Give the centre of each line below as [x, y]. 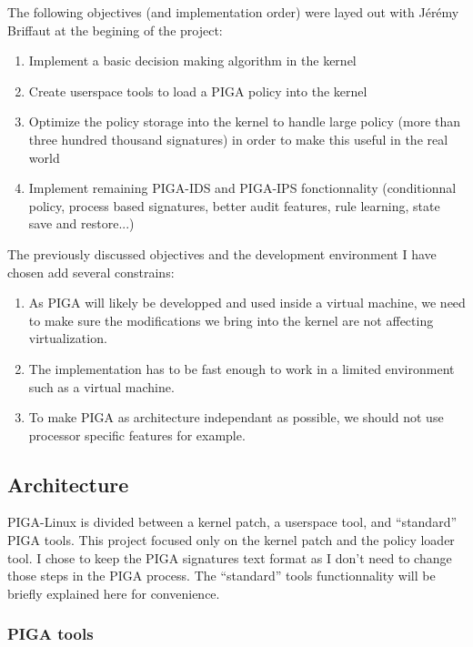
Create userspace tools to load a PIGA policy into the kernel [198, 91]
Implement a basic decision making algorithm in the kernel [192, 61]
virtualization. [68, 338]
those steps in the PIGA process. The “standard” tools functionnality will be [221, 576]
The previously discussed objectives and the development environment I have [222, 253]
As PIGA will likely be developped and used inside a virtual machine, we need [247, 303]
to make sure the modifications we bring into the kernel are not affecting [231, 320]
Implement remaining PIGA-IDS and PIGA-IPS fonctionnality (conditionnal [242, 188]
